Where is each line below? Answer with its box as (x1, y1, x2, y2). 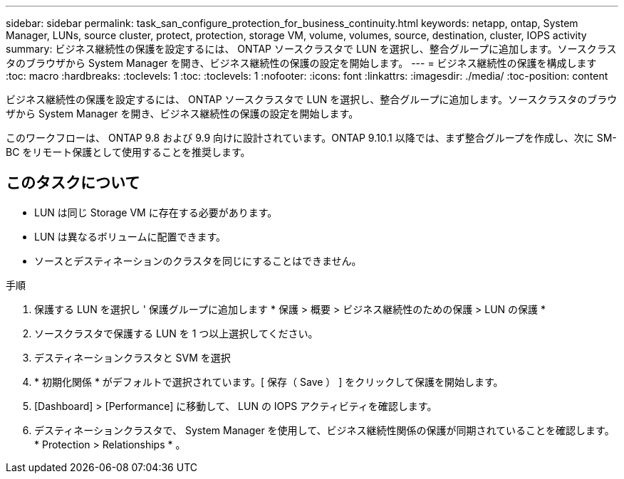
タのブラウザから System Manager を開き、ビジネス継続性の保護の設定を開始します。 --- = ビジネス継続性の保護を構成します (6, 57, 597, 69)
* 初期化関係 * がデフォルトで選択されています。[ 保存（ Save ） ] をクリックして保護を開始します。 (34, 375, 504, 388)
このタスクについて (6, 174, 140, 192)
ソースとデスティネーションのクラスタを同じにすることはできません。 (34, 254, 362, 267)
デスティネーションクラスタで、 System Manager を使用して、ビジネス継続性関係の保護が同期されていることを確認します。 (34, 423, 615, 436)
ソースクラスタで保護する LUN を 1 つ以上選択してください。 (34, 327, 318, 339)
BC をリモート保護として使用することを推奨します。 (6, 146, 251, 158)
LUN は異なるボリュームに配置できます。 (34, 230, 226, 243)
